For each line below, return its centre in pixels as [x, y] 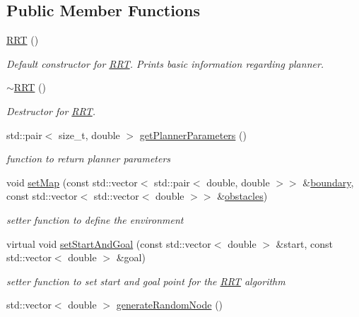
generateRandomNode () [170, 305]
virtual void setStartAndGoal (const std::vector [109, 243]
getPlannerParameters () [193, 134]
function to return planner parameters [89, 158]
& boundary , [328, 182]
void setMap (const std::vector [72, 182]
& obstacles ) [242, 196]
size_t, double [89, 134]
